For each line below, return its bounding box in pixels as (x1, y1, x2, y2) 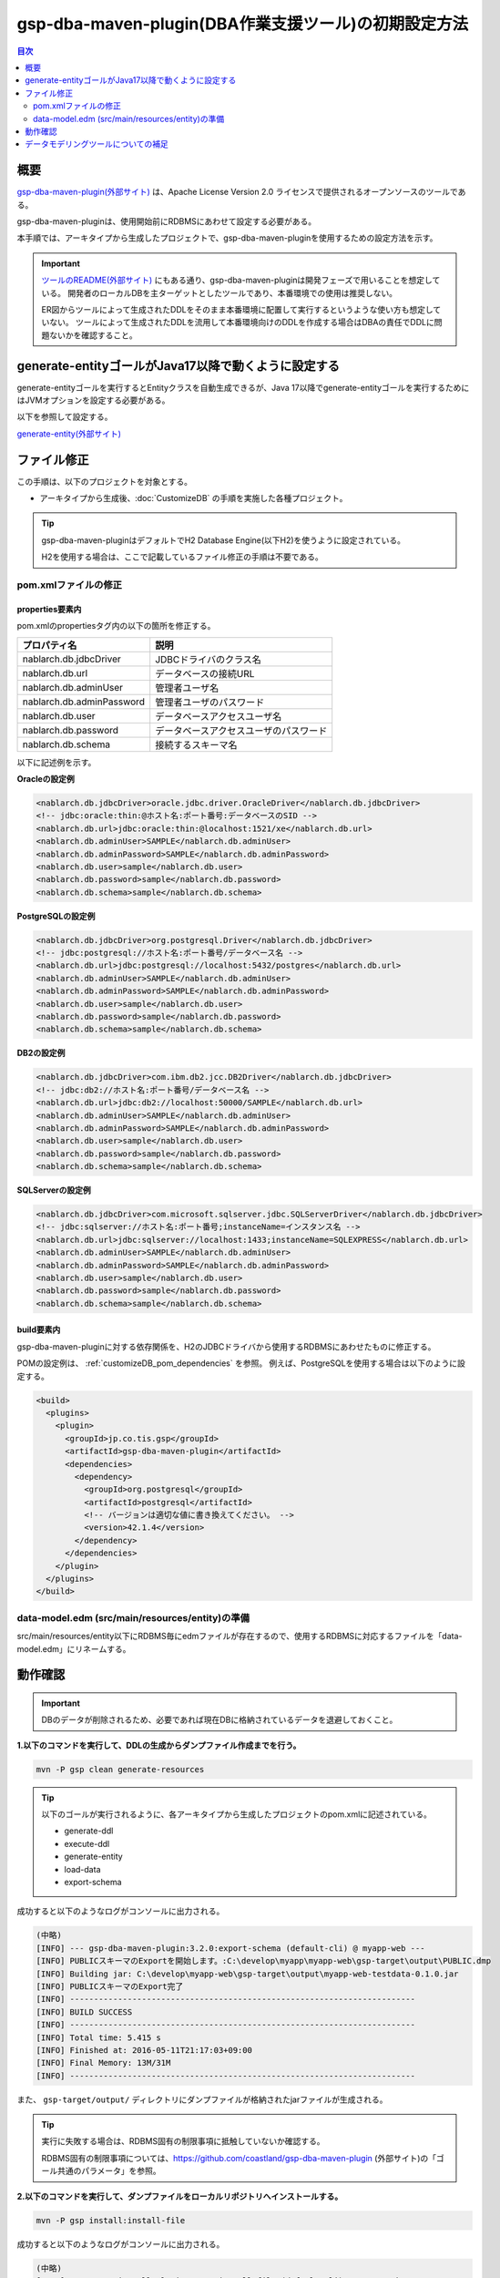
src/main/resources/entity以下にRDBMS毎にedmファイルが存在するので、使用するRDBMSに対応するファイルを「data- (16, 1631, 463, 1642)
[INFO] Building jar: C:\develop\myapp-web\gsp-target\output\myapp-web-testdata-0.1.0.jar (36, 1968, 459, 1979)
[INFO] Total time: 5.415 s (36, 2032, 161, 2043)
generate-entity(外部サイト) (16, 428, 122, 439)
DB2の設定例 (16, 1048, 66, 1059)
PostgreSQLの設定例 (16, 910, 96, 921)
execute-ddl (64, 1838, 110, 1849)
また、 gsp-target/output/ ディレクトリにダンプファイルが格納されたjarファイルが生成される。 (16, 2094, 388, 2105)
